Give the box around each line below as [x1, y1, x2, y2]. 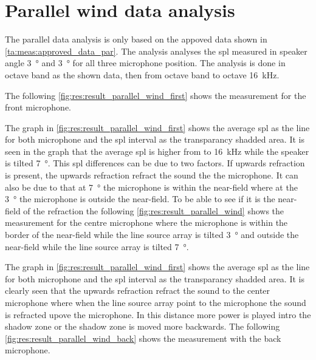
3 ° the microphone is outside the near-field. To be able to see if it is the [5, 192, 275, 205]
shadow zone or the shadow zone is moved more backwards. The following [5, 320, 280, 333]
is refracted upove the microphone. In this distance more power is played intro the [5, 308, 311, 321]
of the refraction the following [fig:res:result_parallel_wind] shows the [23, 204, 284, 217]
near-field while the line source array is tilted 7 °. [5, 240, 189, 253]
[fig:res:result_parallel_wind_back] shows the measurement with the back [5, 331, 281, 344]
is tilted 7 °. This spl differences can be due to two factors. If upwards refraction [5, 157, 305, 169]
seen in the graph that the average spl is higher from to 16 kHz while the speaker [5, 144, 309, 157]
